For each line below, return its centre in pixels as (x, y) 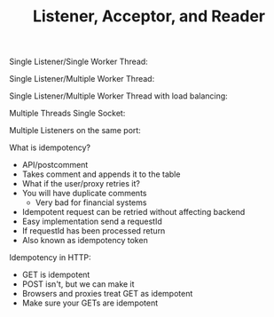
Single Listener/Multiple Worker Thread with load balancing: (118, 96)
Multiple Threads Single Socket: (67, 114)
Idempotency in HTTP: (50, 258)
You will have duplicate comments (84, 194)
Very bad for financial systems (91, 202)
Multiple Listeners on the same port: (75, 131)
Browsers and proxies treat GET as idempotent (107, 294)
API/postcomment (55, 165)
